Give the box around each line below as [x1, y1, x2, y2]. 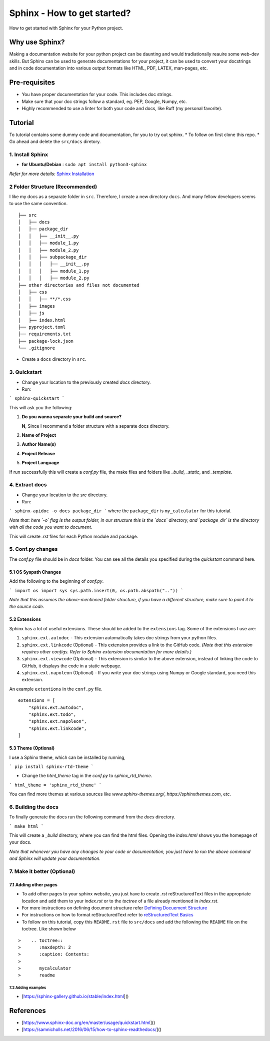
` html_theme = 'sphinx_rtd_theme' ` [9, 782, 102, 788]
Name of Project [21, 432, 56, 438]
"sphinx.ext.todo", [28, 712, 76, 717]
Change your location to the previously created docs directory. [21, 379, 151, 385]
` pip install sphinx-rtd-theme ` [9, 763, 94, 769]
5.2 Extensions [9, 616, 41, 622]
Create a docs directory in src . [21, 356, 86, 362]
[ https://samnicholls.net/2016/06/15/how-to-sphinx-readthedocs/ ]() [21, 1026, 162, 1032]
